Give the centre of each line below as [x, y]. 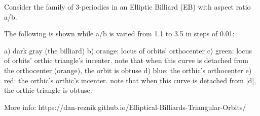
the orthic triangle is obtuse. [48, 90]
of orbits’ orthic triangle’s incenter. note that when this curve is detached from [126, 60]
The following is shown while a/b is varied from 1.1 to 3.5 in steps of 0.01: [119, 34]
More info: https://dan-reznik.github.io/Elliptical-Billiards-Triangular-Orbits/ [125, 107]
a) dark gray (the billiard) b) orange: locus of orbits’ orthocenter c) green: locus [128, 50]
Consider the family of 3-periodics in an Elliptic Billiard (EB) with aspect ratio [127, 7]
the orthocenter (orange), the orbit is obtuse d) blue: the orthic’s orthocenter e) [128, 70]
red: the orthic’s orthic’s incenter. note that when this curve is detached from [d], [130, 80]
